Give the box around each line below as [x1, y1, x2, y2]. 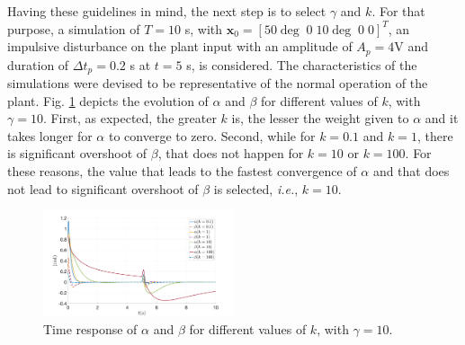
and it [425, 109, 459, 128]
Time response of [43, 320, 138, 339]
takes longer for [7, 126, 93, 145]
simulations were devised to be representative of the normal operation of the [7, 74, 428, 93]
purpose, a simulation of [7, 19, 140, 38]
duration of [7, 55, 69, 74]
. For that [371, 2, 425, 20]
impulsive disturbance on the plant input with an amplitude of [7, 37, 353, 56]
